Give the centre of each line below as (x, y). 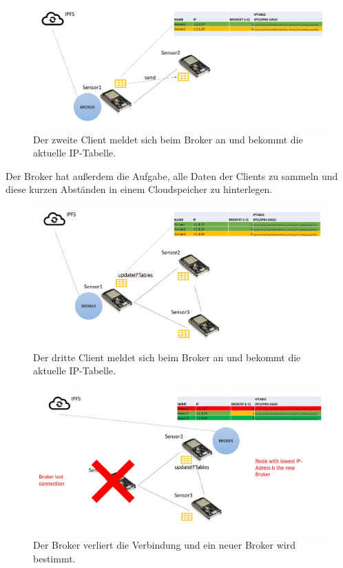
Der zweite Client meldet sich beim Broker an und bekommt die (168, 139)
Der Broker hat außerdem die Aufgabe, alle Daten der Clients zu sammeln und (172, 175)
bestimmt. (54, 558)
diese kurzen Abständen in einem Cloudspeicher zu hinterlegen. (139, 189)
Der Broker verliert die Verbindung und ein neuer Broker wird (164, 545)
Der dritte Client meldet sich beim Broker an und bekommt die (167, 357)
